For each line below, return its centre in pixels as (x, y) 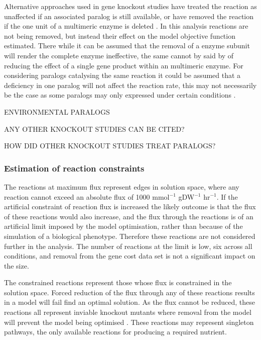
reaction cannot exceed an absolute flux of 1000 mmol (87, 196)
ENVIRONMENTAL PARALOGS (57, 111)
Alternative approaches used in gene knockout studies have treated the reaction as (130, 6)
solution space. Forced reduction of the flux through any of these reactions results (129, 292)
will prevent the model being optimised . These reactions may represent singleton (129, 322)
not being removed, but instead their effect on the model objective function (120, 35)
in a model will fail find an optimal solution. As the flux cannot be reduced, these (130, 302)
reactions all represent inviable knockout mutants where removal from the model (128, 312)
